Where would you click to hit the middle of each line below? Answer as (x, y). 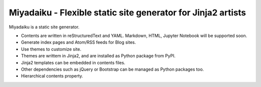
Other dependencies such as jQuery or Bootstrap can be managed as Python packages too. (112, 69)
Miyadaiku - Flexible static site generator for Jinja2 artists (128, 12)
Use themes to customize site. (51, 49)
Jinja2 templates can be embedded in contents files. (73, 62)
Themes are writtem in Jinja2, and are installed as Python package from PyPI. (98, 56)
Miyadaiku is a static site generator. (44, 27)
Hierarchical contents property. (52, 76)
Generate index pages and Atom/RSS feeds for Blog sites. (79, 42)
